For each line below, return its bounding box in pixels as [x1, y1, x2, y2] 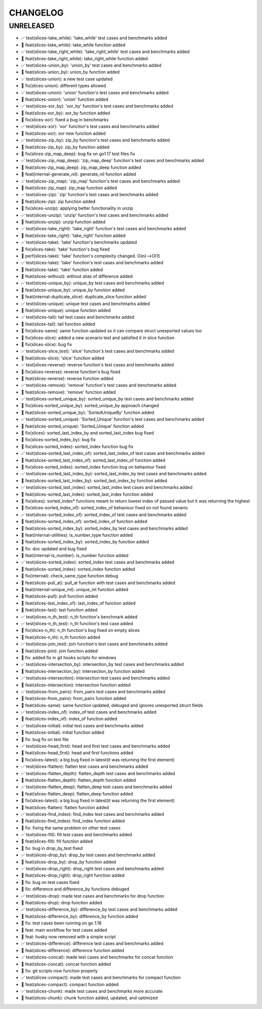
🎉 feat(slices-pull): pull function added [21, 594, 98, 599]
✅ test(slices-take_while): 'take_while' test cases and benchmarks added [21, 35, 167, 41]
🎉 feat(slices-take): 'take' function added [21, 267, 103, 272]
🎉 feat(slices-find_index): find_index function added [21, 818, 125, 824]
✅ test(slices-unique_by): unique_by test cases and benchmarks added [21, 280, 164, 286]
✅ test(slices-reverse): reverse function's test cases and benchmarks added [21, 362, 174, 368]
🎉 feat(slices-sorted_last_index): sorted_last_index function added [21, 491, 154, 497]
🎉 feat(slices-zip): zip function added [21, 198, 96, 204]
